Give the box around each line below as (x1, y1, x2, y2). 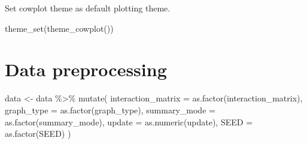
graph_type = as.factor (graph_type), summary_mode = (5, 103, 215, 116)
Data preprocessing (5, 57, 167, 82)
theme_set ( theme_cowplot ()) (5, 22, 114, 34)
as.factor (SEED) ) (5, 127, 71, 140)
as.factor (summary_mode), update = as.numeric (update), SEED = (5, 115, 253, 128)
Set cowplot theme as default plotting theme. (5, 2, 171, 14)
